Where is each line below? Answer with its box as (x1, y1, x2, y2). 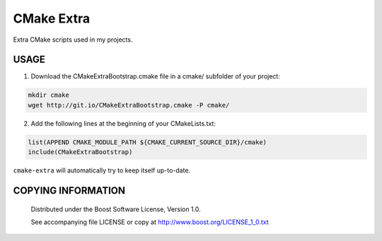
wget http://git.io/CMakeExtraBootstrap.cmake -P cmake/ (28, 101, 230, 109)
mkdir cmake (28, 91, 70, 99)
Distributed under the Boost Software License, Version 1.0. (30, 205, 201, 213)
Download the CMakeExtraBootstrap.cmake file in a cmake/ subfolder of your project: (30, 72, 281, 81)
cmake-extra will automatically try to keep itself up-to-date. (13, 166, 191, 175)
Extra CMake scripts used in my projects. (13, 35, 133, 44)
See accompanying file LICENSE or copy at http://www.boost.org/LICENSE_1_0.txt (30, 218, 269, 226)
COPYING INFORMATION (13, 184, 125, 196)
